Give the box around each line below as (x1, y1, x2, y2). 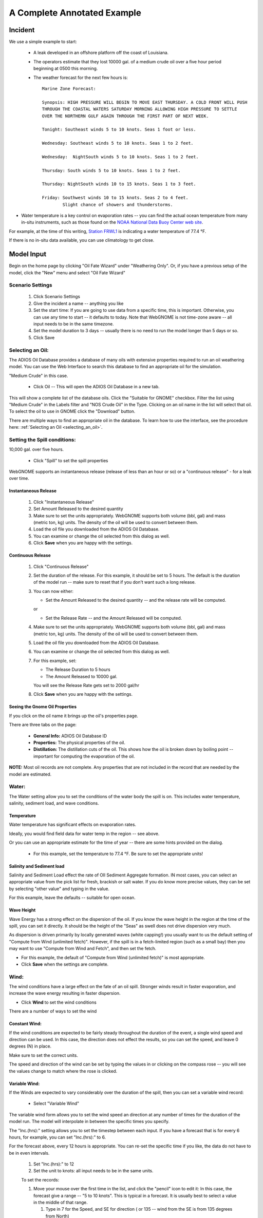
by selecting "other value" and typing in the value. (9, 886, 110, 892)
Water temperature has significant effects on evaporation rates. (9, 821, 136, 828)
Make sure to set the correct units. (9, 1052, 78, 1058)
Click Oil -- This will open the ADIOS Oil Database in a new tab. (33, 384, 160, 390)
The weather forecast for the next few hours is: (33, 75, 128, 80)
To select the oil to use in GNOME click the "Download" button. (9, 408, 136, 414)
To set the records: (21, 1177, 59, 1182)
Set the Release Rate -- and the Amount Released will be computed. (45, 615, 182, 621)
